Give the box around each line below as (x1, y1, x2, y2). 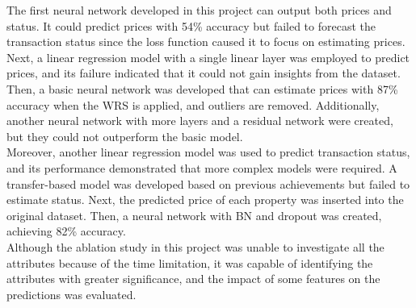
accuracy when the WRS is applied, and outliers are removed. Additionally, (6, 96, 380, 113)
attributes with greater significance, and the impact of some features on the (6, 270, 380, 287)
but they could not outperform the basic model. (6, 127, 243, 144)
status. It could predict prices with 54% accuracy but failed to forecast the (6, 17, 376, 34)
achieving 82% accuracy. (6, 223, 126, 239)
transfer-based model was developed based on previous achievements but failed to (6, 175, 410, 192)
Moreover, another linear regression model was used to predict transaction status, (6, 144, 410, 160)
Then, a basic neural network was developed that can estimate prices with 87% (6, 80, 398, 97)
